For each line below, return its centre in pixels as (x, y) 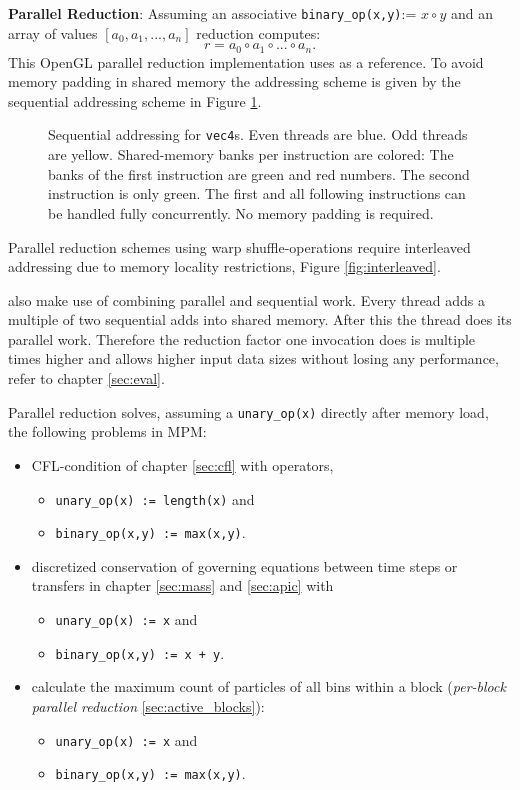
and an (471, 13)
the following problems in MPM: (107, 431)
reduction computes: (258, 32)
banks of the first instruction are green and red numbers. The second (259, 173)
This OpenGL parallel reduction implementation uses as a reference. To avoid (246, 61)
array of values (53, 32)
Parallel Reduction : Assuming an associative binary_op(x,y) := (212, 13)
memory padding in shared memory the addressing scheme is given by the (234, 81)
